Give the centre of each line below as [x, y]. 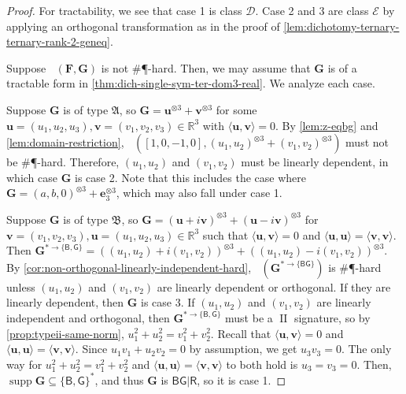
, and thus [119, 379]
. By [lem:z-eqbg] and [327, 125]
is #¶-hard [355, 267]
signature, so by [332, 317]
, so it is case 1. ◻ [242, 379]
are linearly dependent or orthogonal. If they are [274, 286]
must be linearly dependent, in [315, 162]
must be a [249, 317]
